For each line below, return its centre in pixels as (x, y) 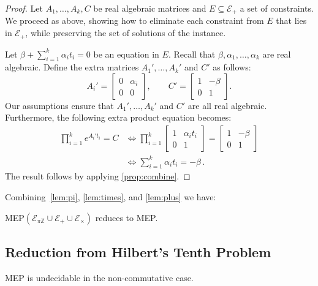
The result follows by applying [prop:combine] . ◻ (98, 176)
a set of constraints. (277, 8)
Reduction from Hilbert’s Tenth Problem (138, 252)
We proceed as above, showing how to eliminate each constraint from (134, 21)
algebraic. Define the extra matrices (72, 67)
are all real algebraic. (227, 105)
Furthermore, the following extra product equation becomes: (118, 117)
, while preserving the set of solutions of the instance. (126, 33)
